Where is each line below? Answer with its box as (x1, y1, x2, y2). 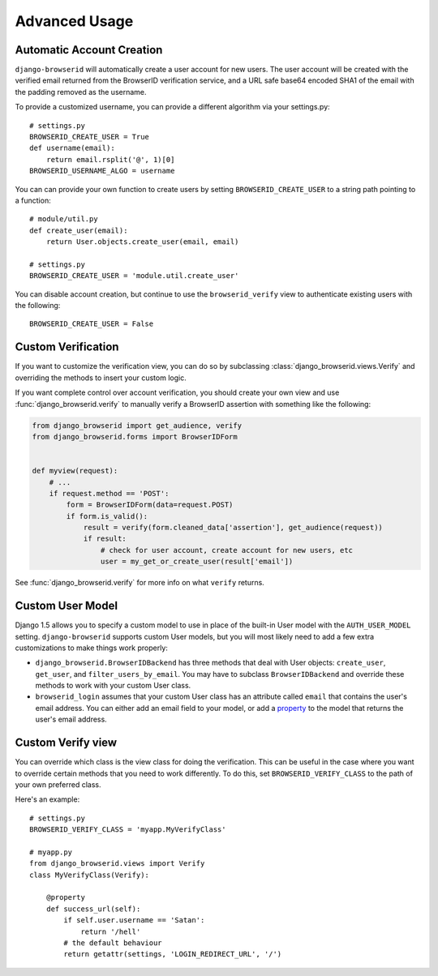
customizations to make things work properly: (15, 643, 168, 653)
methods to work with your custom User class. (35, 681, 191, 691)
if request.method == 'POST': (49, 489, 170, 498)
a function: (15, 195, 52, 205)
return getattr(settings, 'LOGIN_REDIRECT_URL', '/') (63, 949, 282, 959)
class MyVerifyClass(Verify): (29, 870, 150, 880)
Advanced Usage (15, 12, 134, 30)
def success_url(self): (45, 904, 141, 914)
